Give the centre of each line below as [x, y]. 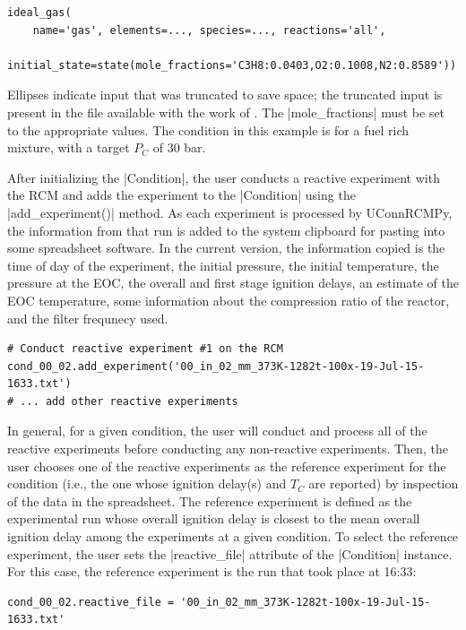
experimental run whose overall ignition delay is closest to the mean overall [214, 518]
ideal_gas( [39, 13]
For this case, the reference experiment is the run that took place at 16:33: [212, 571]
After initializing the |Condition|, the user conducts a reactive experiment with [224, 177]
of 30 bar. [179, 147]
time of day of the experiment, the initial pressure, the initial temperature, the [223, 265]
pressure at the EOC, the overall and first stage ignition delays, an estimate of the [233, 283]
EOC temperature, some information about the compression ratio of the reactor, [229, 300]
